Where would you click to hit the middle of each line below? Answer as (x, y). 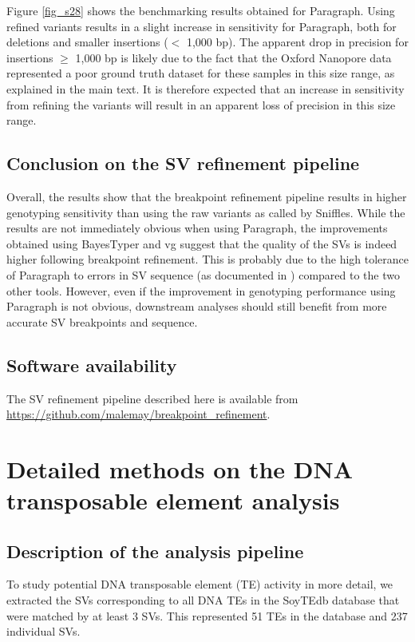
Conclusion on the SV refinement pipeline (183, 163)
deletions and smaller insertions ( (87, 42)
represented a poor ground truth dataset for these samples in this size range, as (201, 73)
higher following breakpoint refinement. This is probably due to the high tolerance (208, 259)
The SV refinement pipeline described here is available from (152, 398)
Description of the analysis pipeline (155, 551)
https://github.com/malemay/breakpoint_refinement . (138, 414)
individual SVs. (43, 631)
